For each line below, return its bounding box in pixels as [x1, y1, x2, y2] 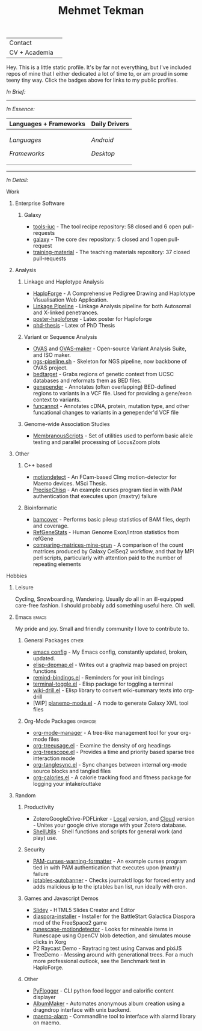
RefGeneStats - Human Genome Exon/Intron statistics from [32, 529, 180, 536]
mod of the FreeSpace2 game [32, 919, 107, 926]
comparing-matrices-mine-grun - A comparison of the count [32, 541, 184, 549]
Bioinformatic [23, 504, 57, 511]
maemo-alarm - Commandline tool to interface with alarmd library [32, 1013, 196, 1020]
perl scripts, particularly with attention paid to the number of [32, 554, 182, 562]
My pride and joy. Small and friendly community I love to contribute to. [14, 625, 189, 633]
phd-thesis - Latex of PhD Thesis [32, 322, 115, 329]
